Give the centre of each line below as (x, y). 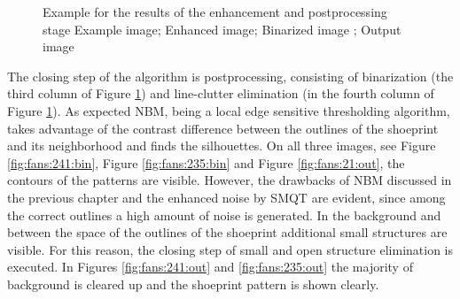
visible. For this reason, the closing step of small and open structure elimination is (230, 249)
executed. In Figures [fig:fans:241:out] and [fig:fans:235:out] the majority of (210, 267)
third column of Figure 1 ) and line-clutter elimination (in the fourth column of (221, 93)
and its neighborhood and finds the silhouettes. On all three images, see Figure (222, 146)
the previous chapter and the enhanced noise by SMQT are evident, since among (226, 197)
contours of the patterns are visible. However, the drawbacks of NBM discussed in (230, 180)
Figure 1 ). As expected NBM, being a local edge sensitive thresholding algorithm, (229, 110)
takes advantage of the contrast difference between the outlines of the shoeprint (223, 128)
